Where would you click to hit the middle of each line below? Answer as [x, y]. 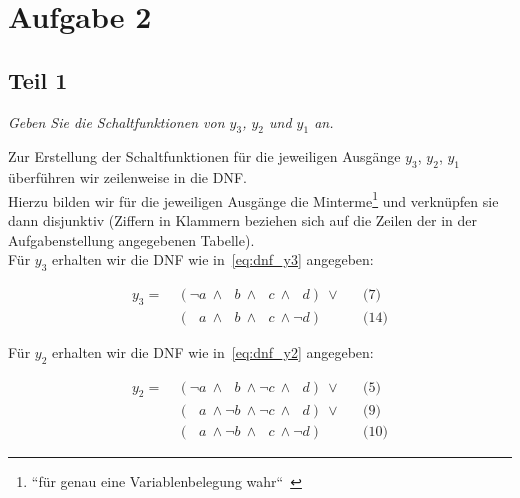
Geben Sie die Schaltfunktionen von [116, 121]
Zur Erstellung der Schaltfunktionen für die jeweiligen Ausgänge [204, 156]
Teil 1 [38, 79]
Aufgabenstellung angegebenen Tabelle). [131, 239]
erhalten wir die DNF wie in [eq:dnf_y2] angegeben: [213, 351]
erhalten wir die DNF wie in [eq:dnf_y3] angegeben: [213, 259]
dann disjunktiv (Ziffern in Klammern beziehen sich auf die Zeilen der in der [242, 220]
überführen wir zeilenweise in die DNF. [127, 177]
